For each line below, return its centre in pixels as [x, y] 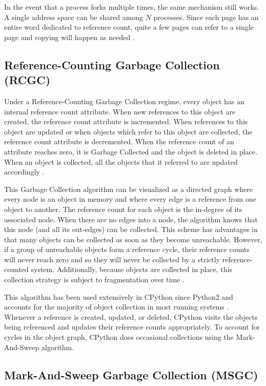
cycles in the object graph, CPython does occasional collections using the [119, 337]
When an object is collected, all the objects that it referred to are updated [121, 161]
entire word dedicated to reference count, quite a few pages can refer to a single [129, 27]
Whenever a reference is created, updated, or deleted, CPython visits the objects [131, 316]
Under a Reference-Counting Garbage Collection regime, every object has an [124, 101]
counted [16, 269]
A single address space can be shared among [74, 17]
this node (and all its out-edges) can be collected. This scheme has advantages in [131, 229]
